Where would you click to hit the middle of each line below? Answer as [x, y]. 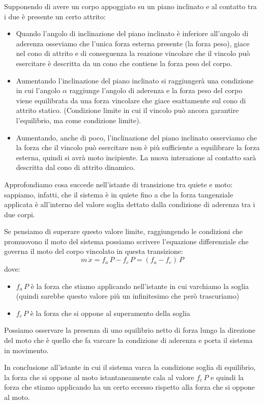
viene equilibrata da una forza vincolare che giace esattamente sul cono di [131, 100]
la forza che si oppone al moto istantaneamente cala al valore [99, 377]
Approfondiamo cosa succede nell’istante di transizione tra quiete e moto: [119, 184]
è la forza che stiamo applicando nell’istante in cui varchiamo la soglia [140, 286]
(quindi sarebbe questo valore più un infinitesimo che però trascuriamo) [128, 296]
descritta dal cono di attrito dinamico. [76, 167]
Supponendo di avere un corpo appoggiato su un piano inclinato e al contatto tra [130, 6]
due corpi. [20, 214]
